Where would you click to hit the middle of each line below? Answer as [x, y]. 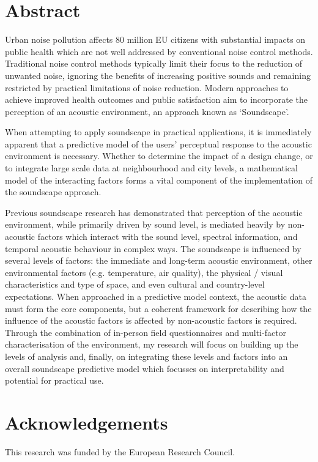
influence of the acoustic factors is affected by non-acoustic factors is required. [151, 320]
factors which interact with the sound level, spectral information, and [168, 237]
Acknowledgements [87, 422]
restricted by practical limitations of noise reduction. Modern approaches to [147, 87]
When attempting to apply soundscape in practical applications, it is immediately [158, 132]
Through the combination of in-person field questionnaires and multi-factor [146, 332]
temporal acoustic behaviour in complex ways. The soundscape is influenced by [153, 248]
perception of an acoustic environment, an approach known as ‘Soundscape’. [147, 111]
